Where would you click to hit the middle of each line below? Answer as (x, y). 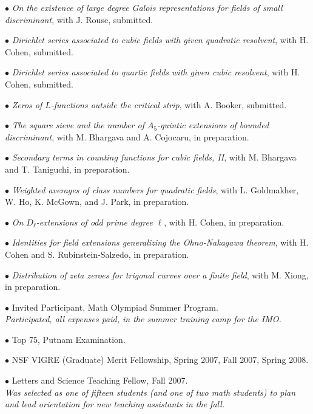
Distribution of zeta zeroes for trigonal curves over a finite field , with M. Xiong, (160, 274)
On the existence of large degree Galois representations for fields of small (147, 7)
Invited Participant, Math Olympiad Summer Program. (115, 307)
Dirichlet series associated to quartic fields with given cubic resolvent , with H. (156, 72)
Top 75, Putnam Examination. (69, 339)
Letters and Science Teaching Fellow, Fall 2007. (100, 380)
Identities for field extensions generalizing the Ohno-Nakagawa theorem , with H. (160, 242)
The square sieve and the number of (78, 125)
